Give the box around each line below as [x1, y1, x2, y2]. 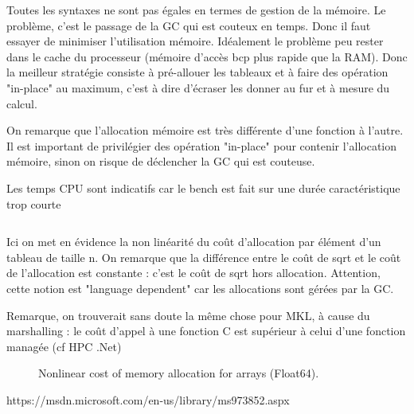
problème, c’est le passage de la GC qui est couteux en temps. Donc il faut [6, 17, 371, 33]
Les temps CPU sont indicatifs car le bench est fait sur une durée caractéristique [6, 179, 400, 196]
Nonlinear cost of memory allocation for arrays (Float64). [38, 365, 319, 381]
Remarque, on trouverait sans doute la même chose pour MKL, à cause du [6, 307, 370, 323]
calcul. [6, 95, 37, 111]
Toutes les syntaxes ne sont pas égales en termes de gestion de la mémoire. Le [6, 2, 386, 18]
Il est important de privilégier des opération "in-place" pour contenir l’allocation [6, 137, 397, 154]
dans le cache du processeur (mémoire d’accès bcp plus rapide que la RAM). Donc [6, 48, 408, 64]
